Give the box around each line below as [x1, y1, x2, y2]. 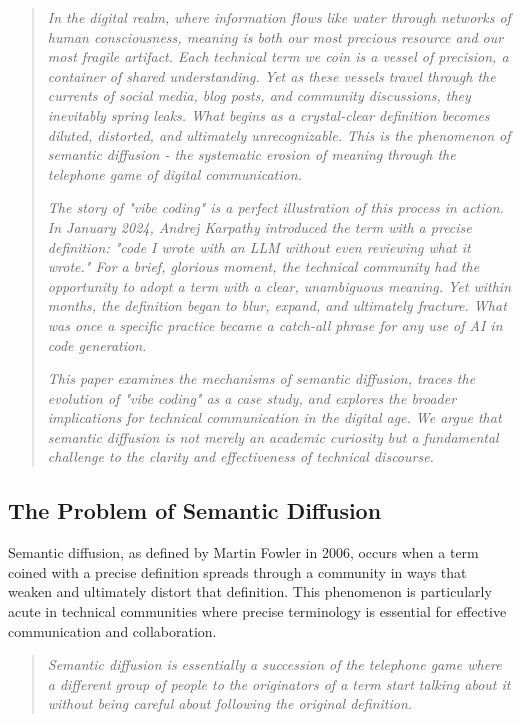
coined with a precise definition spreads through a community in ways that [8, 561, 467, 582]
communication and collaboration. [8, 620, 217, 641]
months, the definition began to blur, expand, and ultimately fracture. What [47, 295, 507, 316]
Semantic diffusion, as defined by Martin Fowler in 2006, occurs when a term [8, 542, 479, 563]
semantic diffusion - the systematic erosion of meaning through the [47, 144, 456, 165]
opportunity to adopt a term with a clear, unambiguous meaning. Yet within [47, 275, 512, 296]
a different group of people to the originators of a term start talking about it [47, 673, 511, 694]
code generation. [47, 334, 147, 355]
